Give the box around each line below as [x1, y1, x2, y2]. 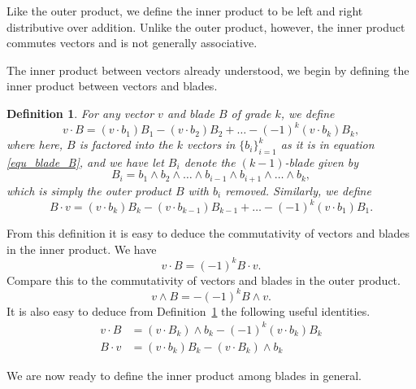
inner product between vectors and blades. [6, 77, 218, 94]
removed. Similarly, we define [225, 181, 371, 199]
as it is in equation [280, 136, 375, 153]
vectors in [187, 136, 236, 153]
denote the [184, 153, 236, 170]
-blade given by [284, 153, 359, 170]
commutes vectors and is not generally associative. [6, 34, 258, 51]
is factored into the [79, 136, 173, 153]
